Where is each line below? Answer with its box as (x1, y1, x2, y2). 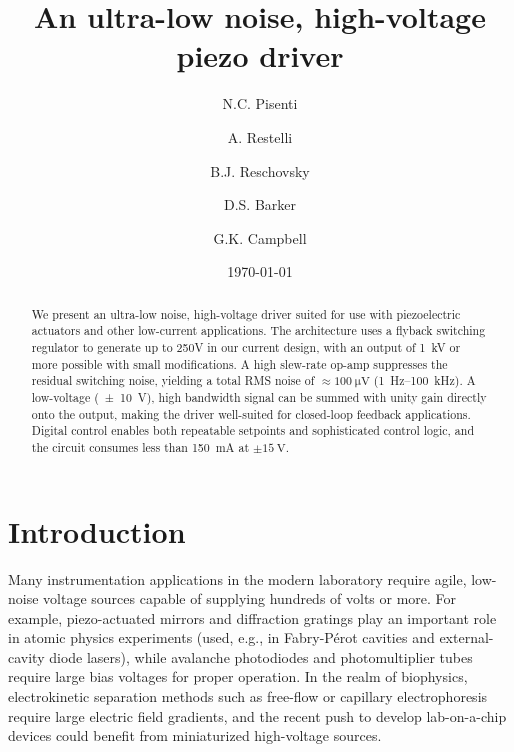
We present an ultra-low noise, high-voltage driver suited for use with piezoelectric (31, 305, 461, 322)
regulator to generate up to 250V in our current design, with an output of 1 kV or (31, 338, 461, 355)
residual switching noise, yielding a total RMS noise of (31, 372, 315, 389)
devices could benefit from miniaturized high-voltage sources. (8, 725, 382, 746)
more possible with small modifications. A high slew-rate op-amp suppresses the (31, 355, 448, 372)
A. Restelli (227, 126, 293, 147)
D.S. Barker (223, 194, 297, 215)
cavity (8, 646, 45, 667)
